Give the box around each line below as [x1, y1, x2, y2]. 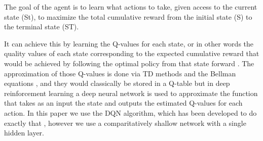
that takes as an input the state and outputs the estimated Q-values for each [4, 98, 243, 108]
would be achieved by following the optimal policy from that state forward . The [4, 58, 254, 68]
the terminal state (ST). [4, 21, 79, 32]
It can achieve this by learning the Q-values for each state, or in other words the [4, 38, 254, 49]
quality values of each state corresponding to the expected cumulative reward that [4, 48, 259, 59]
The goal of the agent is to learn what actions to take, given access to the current [4, 2, 257, 12]
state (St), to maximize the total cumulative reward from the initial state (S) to [4, 11, 252, 22]
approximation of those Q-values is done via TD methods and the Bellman [4, 68, 236, 78]
